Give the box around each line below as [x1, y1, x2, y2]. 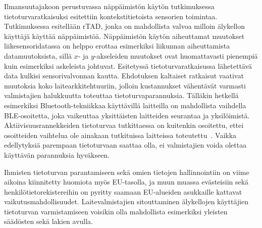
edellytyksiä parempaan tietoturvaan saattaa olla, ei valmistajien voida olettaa [4, 140, 247, 150]
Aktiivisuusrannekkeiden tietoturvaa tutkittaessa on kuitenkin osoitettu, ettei [4, 120, 244, 130]
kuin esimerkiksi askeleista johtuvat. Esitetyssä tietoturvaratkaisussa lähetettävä [4, 60, 252, 71]
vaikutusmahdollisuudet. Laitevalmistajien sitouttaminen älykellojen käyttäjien [4, 196, 248, 207]
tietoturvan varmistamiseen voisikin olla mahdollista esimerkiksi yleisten [4, 206, 228, 216]
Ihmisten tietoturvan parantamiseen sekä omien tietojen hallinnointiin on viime [4, 166, 249, 177]
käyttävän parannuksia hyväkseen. [4, 149, 110, 160]
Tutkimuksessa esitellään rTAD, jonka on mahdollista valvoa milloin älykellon [4, 21, 245, 31]
